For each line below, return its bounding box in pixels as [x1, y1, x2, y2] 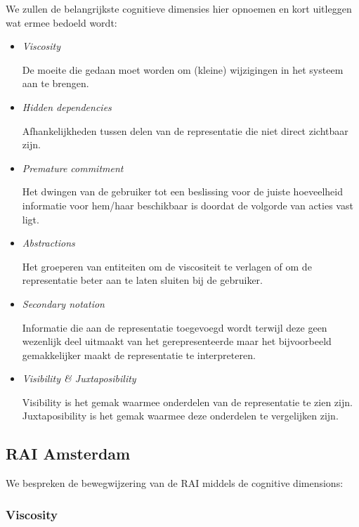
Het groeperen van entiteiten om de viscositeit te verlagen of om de [22, 259, 312, 273]
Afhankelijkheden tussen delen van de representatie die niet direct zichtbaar [22, 123, 348, 138]
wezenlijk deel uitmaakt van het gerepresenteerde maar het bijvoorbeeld [22, 334, 332, 349]
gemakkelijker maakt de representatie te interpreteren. [22, 347, 256, 362]
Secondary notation [22, 296, 105, 311]
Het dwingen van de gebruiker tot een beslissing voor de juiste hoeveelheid [22, 184, 343, 199]
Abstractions [22, 235, 75, 250]
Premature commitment [22, 160, 124, 175]
